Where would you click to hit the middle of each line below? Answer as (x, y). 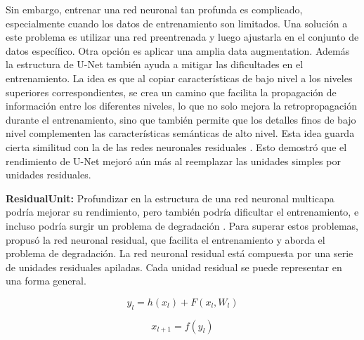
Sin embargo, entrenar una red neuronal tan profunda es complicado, (154, 9)
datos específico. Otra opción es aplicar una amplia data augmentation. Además (178, 50)
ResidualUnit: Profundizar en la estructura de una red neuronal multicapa (170, 198)
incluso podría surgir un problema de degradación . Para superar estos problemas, (182, 225)
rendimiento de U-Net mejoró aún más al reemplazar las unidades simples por (173, 161)
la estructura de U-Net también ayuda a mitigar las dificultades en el (155, 64)
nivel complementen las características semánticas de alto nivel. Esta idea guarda (180, 133)
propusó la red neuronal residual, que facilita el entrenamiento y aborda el (165, 239)
